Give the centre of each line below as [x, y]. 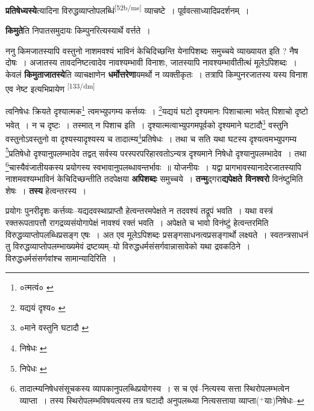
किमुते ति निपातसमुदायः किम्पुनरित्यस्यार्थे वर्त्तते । [78, 30]
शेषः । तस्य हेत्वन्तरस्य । [46, 190]
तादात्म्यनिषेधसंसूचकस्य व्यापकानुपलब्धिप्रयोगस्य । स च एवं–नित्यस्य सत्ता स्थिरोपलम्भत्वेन [155, 388]
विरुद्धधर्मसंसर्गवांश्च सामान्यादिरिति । [61, 258]
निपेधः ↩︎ [33, 368]
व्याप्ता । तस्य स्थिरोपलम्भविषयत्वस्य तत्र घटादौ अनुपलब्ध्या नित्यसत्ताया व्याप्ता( [140, 400]
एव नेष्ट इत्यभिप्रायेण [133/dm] [50, 87]
